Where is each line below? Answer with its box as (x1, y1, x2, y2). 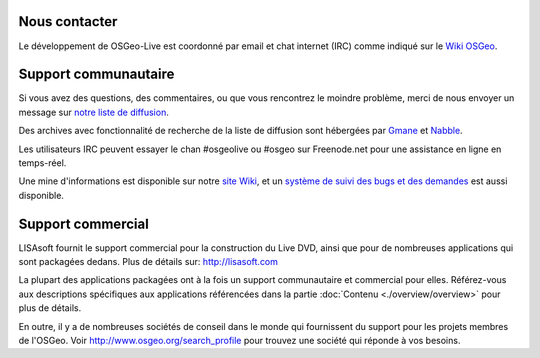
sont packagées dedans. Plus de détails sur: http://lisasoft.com (18, 256, 279, 268)
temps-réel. (18, 156, 67, 169)
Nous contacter (18, 13, 118, 30)
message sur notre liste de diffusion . (18, 106, 169, 118)
